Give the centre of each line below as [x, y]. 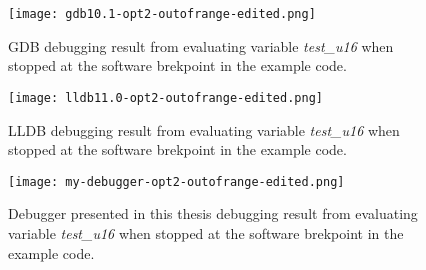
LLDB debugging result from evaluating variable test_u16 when [204, 129]
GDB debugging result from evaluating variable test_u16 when [201, 45]
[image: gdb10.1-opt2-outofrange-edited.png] [162, 14]
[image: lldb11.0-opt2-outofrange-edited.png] [165, 97]
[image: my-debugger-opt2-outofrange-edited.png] [176, 181]
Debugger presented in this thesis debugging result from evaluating [213, 213]
